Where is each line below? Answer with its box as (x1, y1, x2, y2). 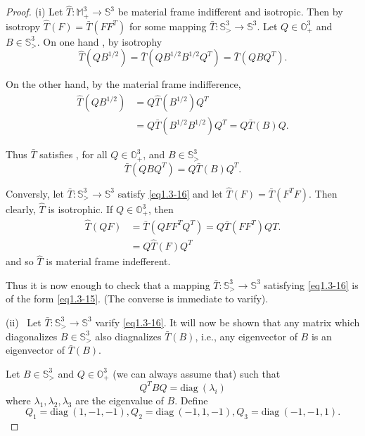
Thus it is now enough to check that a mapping (6, 277, 210, 292)
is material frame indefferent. (46, 254, 171, 269)
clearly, (6, 202, 36, 217)
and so (6, 254, 34, 269)
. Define (174, 392, 208, 407)
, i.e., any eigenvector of (195, 328, 297, 343)
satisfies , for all (39, 147, 108, 162)
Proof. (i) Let (6, 4, 63, 19)
